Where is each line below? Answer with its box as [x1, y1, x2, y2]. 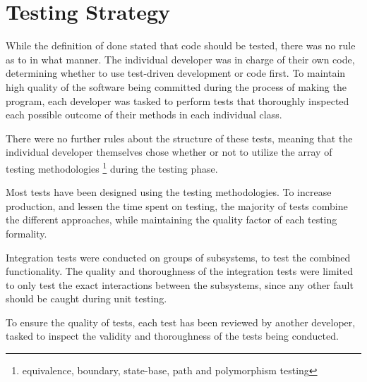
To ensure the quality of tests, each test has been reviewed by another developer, [6, 314, 356, 329]
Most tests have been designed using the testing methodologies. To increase [6, 185, 332, 199]
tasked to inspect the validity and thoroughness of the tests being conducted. [6, 328, 339, 343]
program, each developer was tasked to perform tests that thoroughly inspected [6, 93, 349, 108]
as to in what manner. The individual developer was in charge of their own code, [6, 51, 355, 66]
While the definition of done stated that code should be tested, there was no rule [6, 38, 356, 53]
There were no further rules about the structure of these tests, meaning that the [6, 130, 353, 145]
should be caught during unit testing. [6, 291, 167, 306]
